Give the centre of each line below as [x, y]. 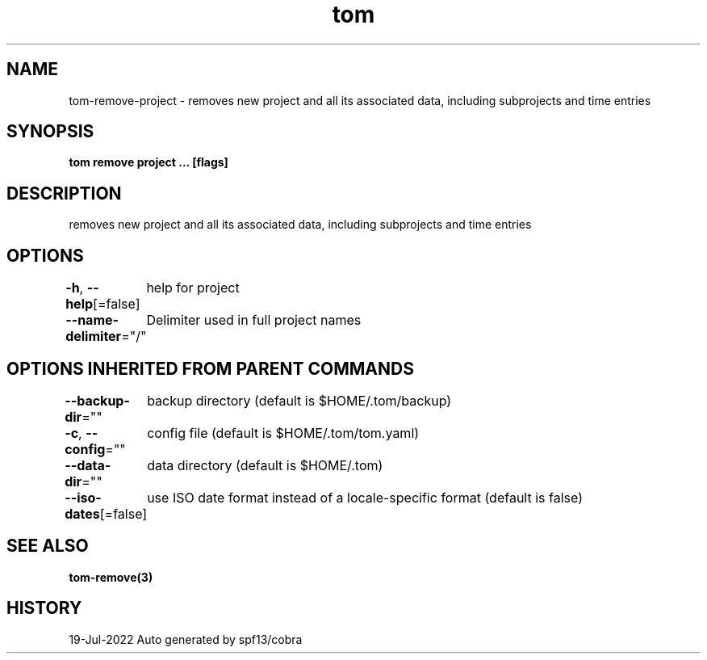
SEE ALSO [48, 546]
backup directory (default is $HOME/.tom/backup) [299, 400]
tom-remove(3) [111, 577]
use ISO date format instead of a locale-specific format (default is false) [365, 497]
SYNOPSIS [50, 132]
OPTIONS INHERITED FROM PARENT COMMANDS [210, 368]
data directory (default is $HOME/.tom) [265, 465]
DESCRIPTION [64, 193]
